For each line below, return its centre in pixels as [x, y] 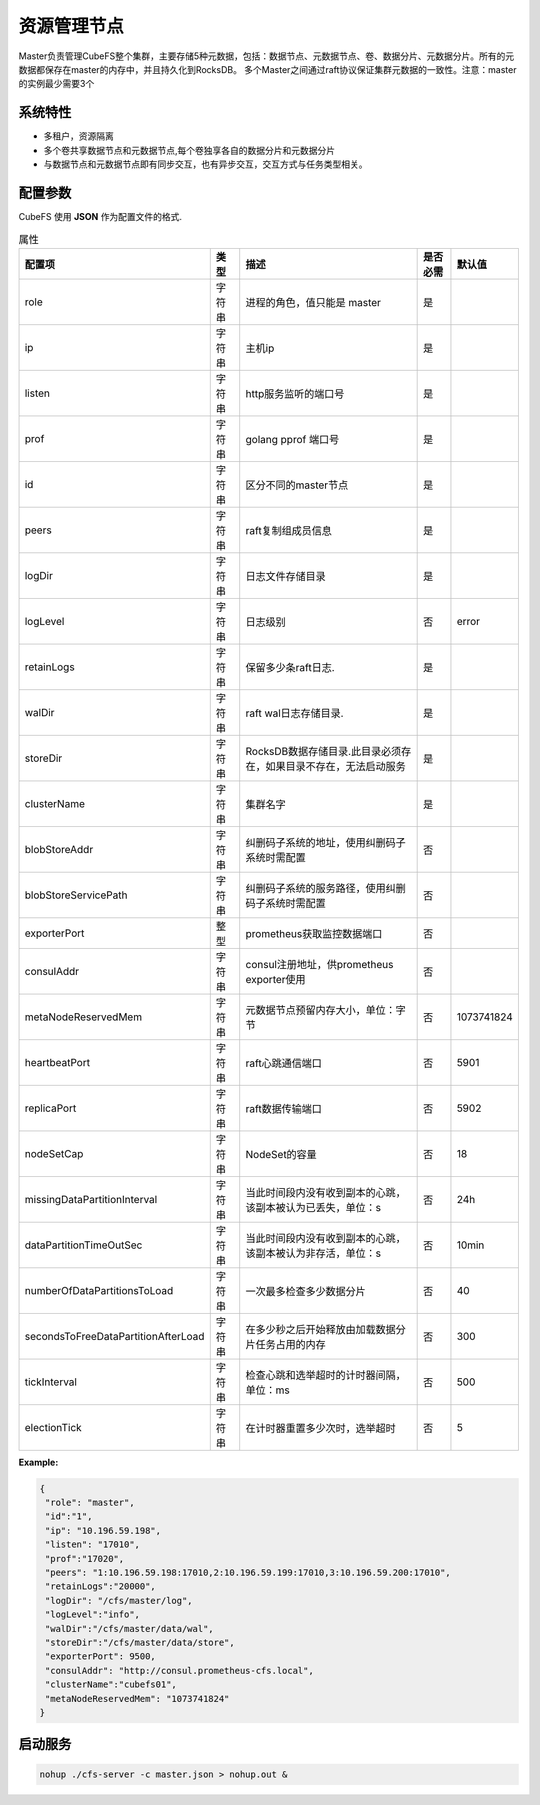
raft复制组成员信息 [288, 530]
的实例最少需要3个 [56, 84]
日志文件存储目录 [286, 576]
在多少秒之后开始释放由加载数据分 [326, 1329]
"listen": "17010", [92, 1544]
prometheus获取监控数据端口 [314, 933]
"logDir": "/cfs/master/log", [119, 1600]
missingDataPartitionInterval [91, 1199]
